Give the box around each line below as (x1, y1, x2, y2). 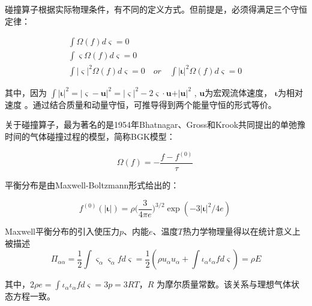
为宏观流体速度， (205, 86, 272, 98)
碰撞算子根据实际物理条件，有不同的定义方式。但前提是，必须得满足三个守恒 (5, 3, 307, 15)
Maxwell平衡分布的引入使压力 (5, 225, 119, 238)
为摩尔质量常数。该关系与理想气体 (156, 278, 291, 290)
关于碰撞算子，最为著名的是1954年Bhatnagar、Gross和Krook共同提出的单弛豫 (5, 118, 306, 131)
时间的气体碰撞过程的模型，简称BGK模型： (5, 130, 175, 142)
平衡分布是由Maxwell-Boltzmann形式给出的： (5, 179, 179, 191)
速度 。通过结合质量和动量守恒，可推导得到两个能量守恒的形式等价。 (5, 98, 277, 110)
